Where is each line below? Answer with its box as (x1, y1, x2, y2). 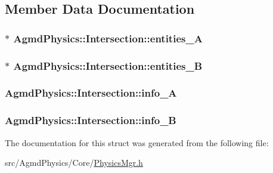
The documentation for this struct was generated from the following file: (5, 136, 269, 149)
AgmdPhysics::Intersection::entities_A (13, 30, 203, 45)
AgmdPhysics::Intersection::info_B (5, 113, 176, 128)
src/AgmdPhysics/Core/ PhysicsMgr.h (5, 156, 143, 169)
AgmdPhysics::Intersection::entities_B (13, 58, 203, 73)
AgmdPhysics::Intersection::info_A (5, 85, 177, 100)
